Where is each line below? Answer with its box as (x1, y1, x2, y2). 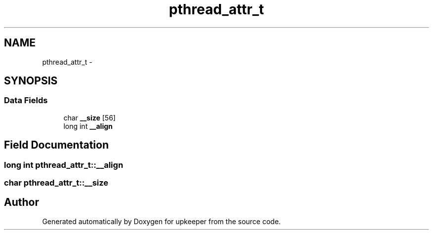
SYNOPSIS (4, 75, 58, 87)
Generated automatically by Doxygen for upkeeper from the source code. (42, 217, 281, 226)
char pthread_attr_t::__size (4, 178, 109, 188)
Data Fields (4, 95, 48, 106)
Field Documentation (4, 139, 109, 152)
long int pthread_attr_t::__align (4, 159, 124, 170)
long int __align (63, 121, 113, 130)
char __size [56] (63, 113, 116, 122)
